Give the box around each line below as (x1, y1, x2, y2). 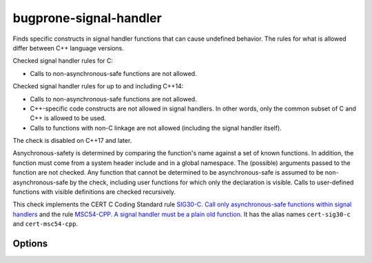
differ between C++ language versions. (12, 43, 124, 52)
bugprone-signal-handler (12, 10, 162, 26)
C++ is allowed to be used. (30, 114, 106, 122)
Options (12, 238, 48, 249)
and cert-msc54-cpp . (12, 220, 79, 228)
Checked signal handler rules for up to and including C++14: (12, 82, 184, 90)
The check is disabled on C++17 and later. (12, 137, 132, 145)
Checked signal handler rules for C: (12, 57, 114, 65)
